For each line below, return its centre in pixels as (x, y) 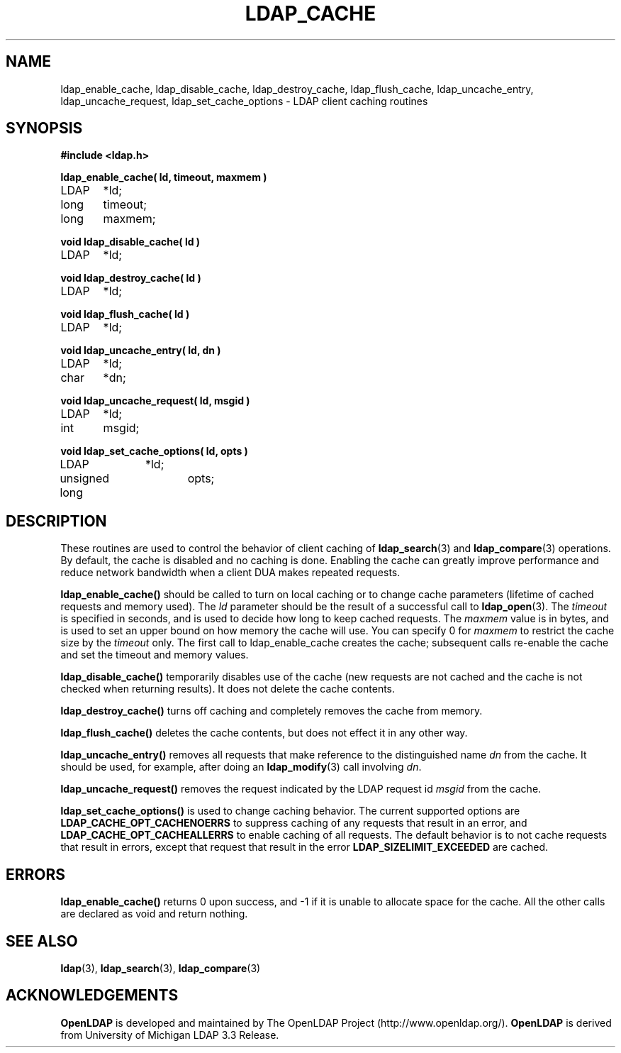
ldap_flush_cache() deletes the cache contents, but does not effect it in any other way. (264, 733)
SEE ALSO (42, 941)
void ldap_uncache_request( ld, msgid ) (155, 401)
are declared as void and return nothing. (154, 914)
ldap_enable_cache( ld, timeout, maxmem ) (164, 177)
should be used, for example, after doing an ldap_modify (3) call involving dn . (241, 767)
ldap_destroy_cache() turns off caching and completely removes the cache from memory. (272, 711)
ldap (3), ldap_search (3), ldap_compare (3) (161, 968)
